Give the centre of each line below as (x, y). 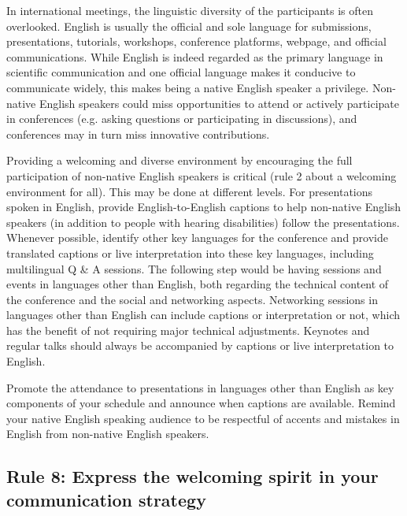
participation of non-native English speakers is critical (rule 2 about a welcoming (202, 175)
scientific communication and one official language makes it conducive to (181, 72)
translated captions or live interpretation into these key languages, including (190, 252)
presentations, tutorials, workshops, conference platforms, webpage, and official (196, 41)
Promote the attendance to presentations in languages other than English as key (200, 387)
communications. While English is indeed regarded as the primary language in (195, 56)
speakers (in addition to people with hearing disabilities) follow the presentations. (203, 222)
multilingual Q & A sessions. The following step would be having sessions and (194, 268)
